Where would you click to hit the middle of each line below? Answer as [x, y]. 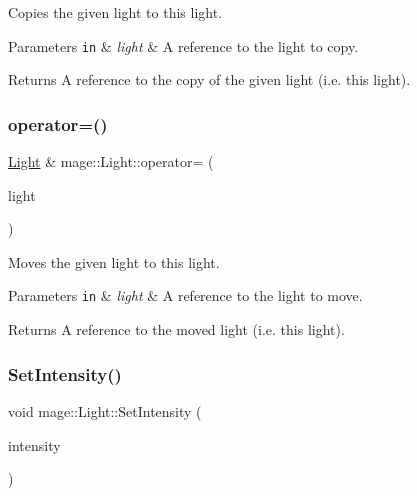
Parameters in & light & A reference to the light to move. [185, 295]
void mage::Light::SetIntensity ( [105, 410]
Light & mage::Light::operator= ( [111, 161]
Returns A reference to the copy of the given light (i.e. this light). [209, 79]
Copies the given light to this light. [115, 12]
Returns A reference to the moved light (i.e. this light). [176, 329]
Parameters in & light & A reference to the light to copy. [183, 45]
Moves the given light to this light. [114, 261]
